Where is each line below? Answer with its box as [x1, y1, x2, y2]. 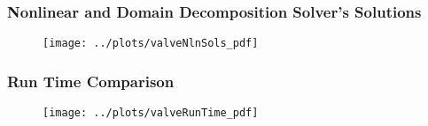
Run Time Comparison [7, 70, 175, 92]
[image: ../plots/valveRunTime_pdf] [43, 107, 259, 120]
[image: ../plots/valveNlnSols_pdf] [43, 37, 259, 50]
